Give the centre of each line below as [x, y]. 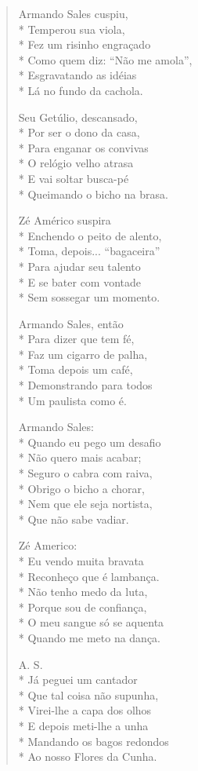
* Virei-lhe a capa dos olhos [85, 710]
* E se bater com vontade [80, 281]
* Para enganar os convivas [83, 147]
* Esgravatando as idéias [77, 75]
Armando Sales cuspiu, [73, 13]
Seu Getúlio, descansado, [78, 117]
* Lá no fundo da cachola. [81, 90]
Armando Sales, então [71, 323]
